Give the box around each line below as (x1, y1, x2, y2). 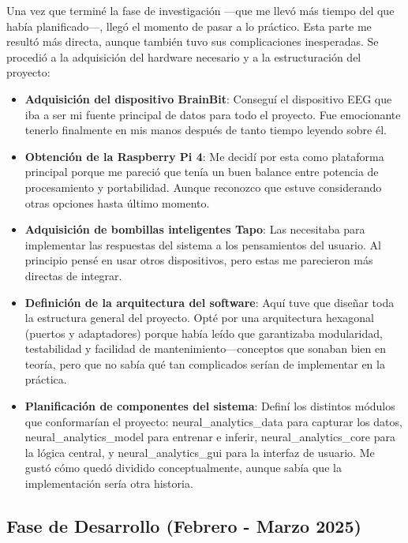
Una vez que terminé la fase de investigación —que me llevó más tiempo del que (6, 2, 395, 18)
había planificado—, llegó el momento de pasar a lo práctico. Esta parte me (6, 17, 372, 34)
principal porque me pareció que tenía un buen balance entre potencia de (24, 163, 379, 180)
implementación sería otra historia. (24, 475, 193, 492)
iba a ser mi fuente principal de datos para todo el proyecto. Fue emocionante (24, 106, 401, 122)
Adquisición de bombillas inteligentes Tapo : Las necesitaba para (24, 221, 365, 238)
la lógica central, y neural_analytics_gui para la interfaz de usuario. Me (24, 444, 375, 460)
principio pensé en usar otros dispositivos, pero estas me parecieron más (24, 252, 373, 268)
